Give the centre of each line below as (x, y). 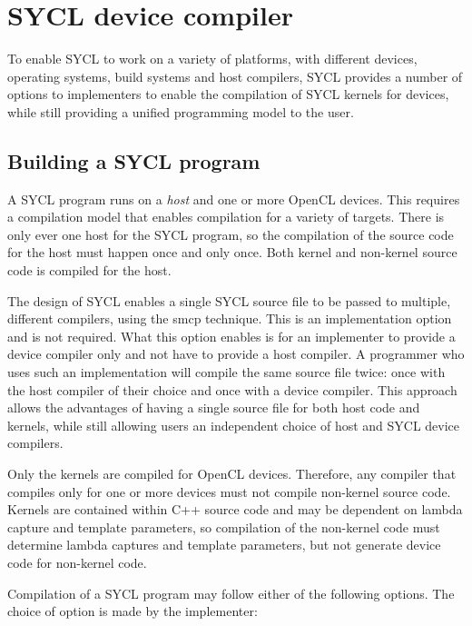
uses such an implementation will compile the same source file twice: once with (226, 372)
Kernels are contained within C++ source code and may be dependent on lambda (235, 509)
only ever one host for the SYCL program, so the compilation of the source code (231, 234)
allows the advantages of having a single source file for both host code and (214, 407)
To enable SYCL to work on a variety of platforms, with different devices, (212, 59)
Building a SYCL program (134, 160)
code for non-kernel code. (77, 562)
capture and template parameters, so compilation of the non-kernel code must (224, 527)
